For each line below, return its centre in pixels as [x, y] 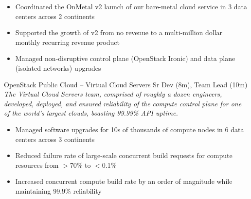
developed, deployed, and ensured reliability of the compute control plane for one [123, 103]
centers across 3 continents [55, 139]
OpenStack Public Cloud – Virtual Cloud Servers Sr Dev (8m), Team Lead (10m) [126, 84]
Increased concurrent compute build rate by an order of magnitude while [124, 181]
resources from [37, 165]
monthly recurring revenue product [67, 42]
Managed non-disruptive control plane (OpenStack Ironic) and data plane [125, 58]
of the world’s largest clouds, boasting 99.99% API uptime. [91, 113]
